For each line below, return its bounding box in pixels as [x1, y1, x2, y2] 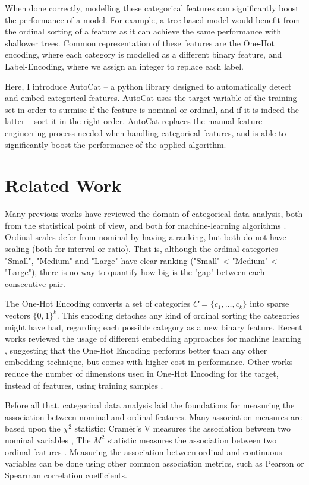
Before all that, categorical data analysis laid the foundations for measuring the [5, 399, 295, 411]
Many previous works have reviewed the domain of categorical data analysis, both [5, 207, 303, 220]
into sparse [250, 297, 289, 310]
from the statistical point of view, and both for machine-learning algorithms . [5, 219, 286, 231]
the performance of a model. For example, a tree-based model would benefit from [5, 13, 301, 26]
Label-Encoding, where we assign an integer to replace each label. [5, 59, 244, 72]
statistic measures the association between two [108, 433, 277, 446]
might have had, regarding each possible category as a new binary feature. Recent [5, 320, 302, 333]
